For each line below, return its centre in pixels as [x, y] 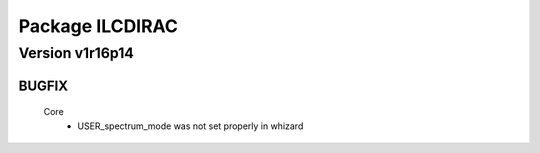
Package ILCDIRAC [98, 26]
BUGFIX [43, 85]
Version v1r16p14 [76, 53]
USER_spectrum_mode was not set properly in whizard [190, 126]
